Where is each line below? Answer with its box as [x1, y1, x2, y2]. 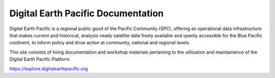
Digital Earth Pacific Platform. [9, 56, 71, 62]
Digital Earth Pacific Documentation [9, 8, 164, 19]
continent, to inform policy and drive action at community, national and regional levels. [9, 40, 190, 46]
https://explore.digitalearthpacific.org [9, 65, 88, 71]
